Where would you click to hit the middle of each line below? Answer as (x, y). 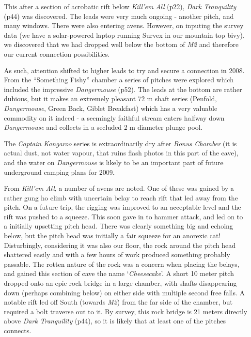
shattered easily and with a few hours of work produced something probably (117, 254)
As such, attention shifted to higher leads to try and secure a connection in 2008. (124, 70)
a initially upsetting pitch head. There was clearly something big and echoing (118, 226)
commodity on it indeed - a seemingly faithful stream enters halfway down (114, 117)
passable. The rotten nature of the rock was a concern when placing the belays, (122, 264)
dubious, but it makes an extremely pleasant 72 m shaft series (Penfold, (110, 99)
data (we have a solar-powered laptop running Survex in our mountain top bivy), (124, 35)
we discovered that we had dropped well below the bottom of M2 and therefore (121, 44)
